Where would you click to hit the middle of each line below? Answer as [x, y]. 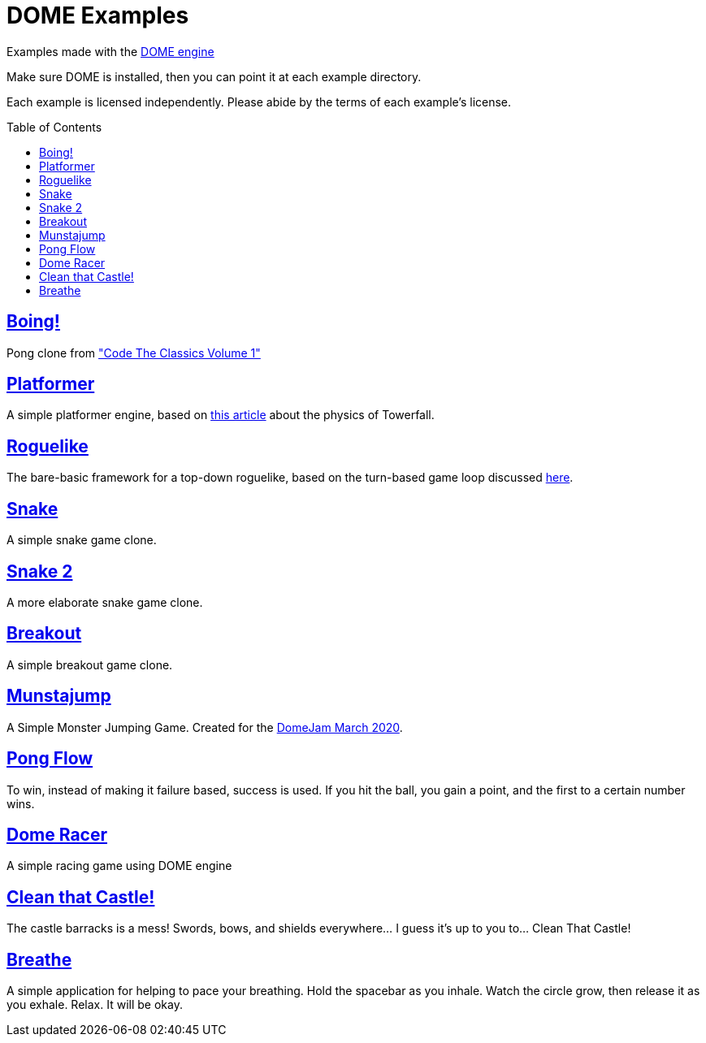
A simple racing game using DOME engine [119, 866]
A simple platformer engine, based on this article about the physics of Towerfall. [221, 415]
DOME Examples [98, 15]
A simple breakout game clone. [90, 664]
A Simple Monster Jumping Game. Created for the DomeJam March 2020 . [205, 727]
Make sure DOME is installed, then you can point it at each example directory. [214, 76]
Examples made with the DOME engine [110, 51]
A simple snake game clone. [82, 540]
